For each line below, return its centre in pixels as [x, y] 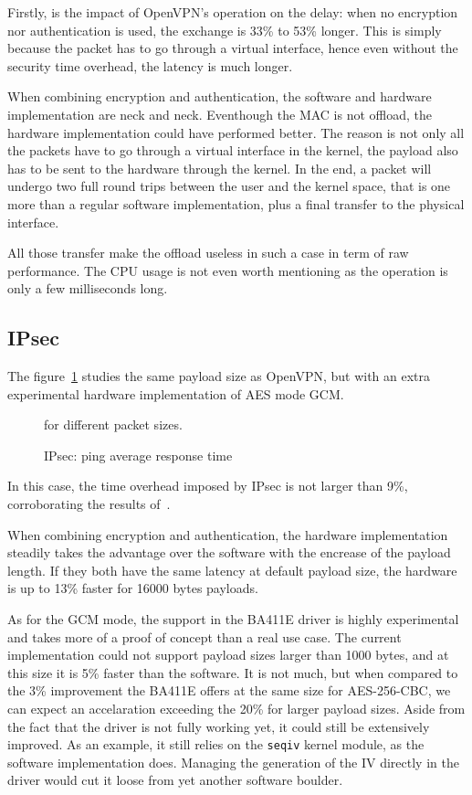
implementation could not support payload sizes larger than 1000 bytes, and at [228, 655]
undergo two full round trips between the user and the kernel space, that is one [229, 186]
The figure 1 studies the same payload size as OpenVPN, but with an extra [219, 376]
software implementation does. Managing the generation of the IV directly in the [233, 762]
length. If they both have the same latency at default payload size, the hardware [232, 570]
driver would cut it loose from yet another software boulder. [175, 780]
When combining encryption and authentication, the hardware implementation [228, 534]
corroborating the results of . [89, 504]
